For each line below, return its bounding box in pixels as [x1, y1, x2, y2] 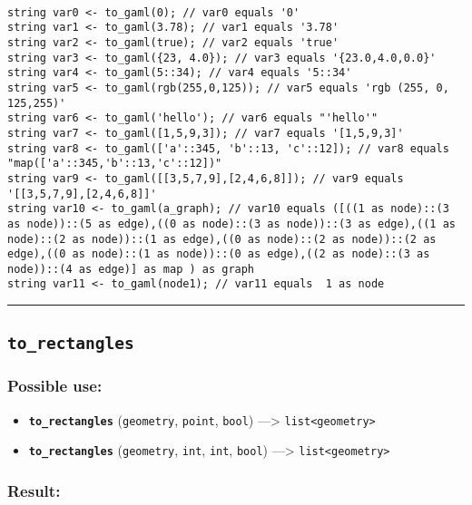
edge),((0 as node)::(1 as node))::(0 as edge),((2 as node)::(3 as [7, 248, 430, 261]
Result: [7, 479, 61, 501]
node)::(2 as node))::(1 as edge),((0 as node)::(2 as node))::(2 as [7, 232, 437, 246]
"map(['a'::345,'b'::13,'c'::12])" [7, 157, 222, 170]
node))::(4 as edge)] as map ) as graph [7, 262, 255, 276]
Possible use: [7, 374, 103, 397]
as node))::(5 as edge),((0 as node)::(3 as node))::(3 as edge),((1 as [7, 217, 456, 230]
